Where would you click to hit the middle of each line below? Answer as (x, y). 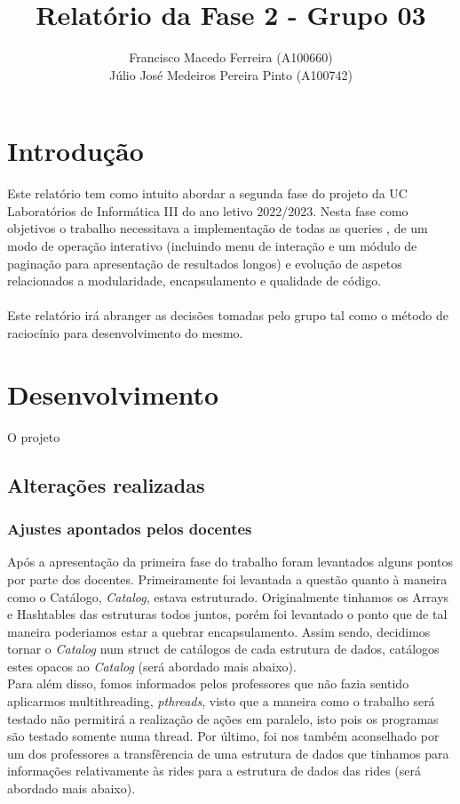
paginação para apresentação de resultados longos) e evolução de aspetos (205, 263)
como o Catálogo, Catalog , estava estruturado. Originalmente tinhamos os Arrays (228, 596)
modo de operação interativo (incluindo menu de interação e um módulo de (212, 246)
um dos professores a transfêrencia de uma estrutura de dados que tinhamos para (228, 753)
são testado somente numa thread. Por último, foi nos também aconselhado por (223, 736)
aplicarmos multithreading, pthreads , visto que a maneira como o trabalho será (221, 701)
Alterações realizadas (106, 484)
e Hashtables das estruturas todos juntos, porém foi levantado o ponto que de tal (227, 614)
